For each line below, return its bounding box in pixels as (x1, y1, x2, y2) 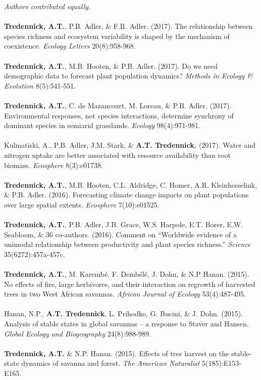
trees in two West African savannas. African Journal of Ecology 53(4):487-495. (4, 288, 246, 299)
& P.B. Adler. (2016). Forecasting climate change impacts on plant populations (4, 189, 249, 200)
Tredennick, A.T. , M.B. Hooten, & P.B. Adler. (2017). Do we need (4, 60, 218, 71)
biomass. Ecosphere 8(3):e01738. (4, 159, 103, 170)
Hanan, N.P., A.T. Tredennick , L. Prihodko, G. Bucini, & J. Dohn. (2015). (4, 308, 243, 319)
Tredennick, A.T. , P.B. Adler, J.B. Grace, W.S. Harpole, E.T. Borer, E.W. (4, 219, 243, 230)
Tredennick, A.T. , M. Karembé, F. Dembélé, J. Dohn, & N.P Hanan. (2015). (4, 269, 249, 279)
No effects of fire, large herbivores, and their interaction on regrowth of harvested (4, 278, 255, 289)
